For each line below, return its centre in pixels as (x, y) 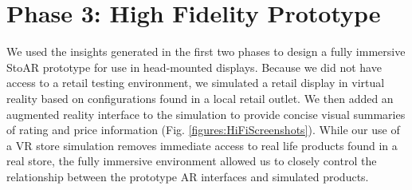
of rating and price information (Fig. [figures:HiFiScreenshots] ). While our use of (203, 130)
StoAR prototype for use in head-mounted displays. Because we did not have (194, 67)
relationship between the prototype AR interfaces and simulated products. (188, 176)
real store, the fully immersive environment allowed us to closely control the (192, 161)
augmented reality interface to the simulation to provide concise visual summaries (206, 114)
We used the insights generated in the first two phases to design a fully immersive (206, 51)
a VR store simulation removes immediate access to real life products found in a (202, 145)
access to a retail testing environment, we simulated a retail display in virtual (196, 83)
